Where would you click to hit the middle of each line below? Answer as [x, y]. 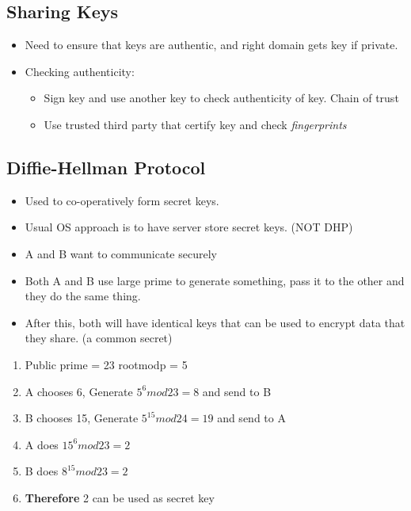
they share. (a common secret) [99, 338]
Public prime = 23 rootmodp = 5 [106, 364]
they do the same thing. [83, 296]
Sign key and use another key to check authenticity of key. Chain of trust [221, 98]
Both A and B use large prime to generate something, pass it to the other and [215, 280]
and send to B [237, 391]
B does [42, 471]
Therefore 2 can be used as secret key [120, 497]
